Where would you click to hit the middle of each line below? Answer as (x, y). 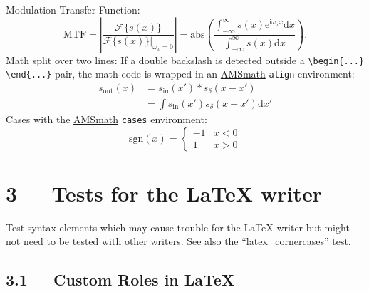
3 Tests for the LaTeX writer (164, 193)
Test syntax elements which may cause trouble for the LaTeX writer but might (178, 227)
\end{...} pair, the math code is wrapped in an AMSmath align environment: (180, 74)
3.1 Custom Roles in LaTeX (120, 280)
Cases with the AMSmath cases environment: (106, 119)
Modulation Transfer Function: (73, 9)
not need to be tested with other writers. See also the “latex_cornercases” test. (178, 241)
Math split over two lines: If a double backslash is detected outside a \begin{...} (185, 59)
